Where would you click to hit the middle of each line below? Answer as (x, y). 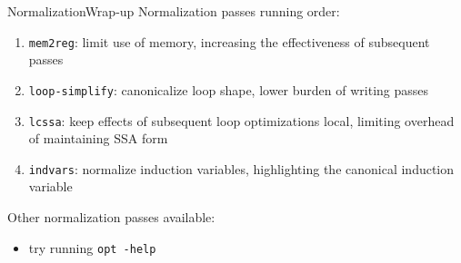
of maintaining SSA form (98, 138)
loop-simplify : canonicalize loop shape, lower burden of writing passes (229, 89)
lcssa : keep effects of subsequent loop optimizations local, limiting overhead (241, 120)
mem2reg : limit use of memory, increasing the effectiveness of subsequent (229, 41)
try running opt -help (92, 247)
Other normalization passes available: (111, 217)
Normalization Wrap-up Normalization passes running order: (174, 11)
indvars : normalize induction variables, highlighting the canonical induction (241, 168)
